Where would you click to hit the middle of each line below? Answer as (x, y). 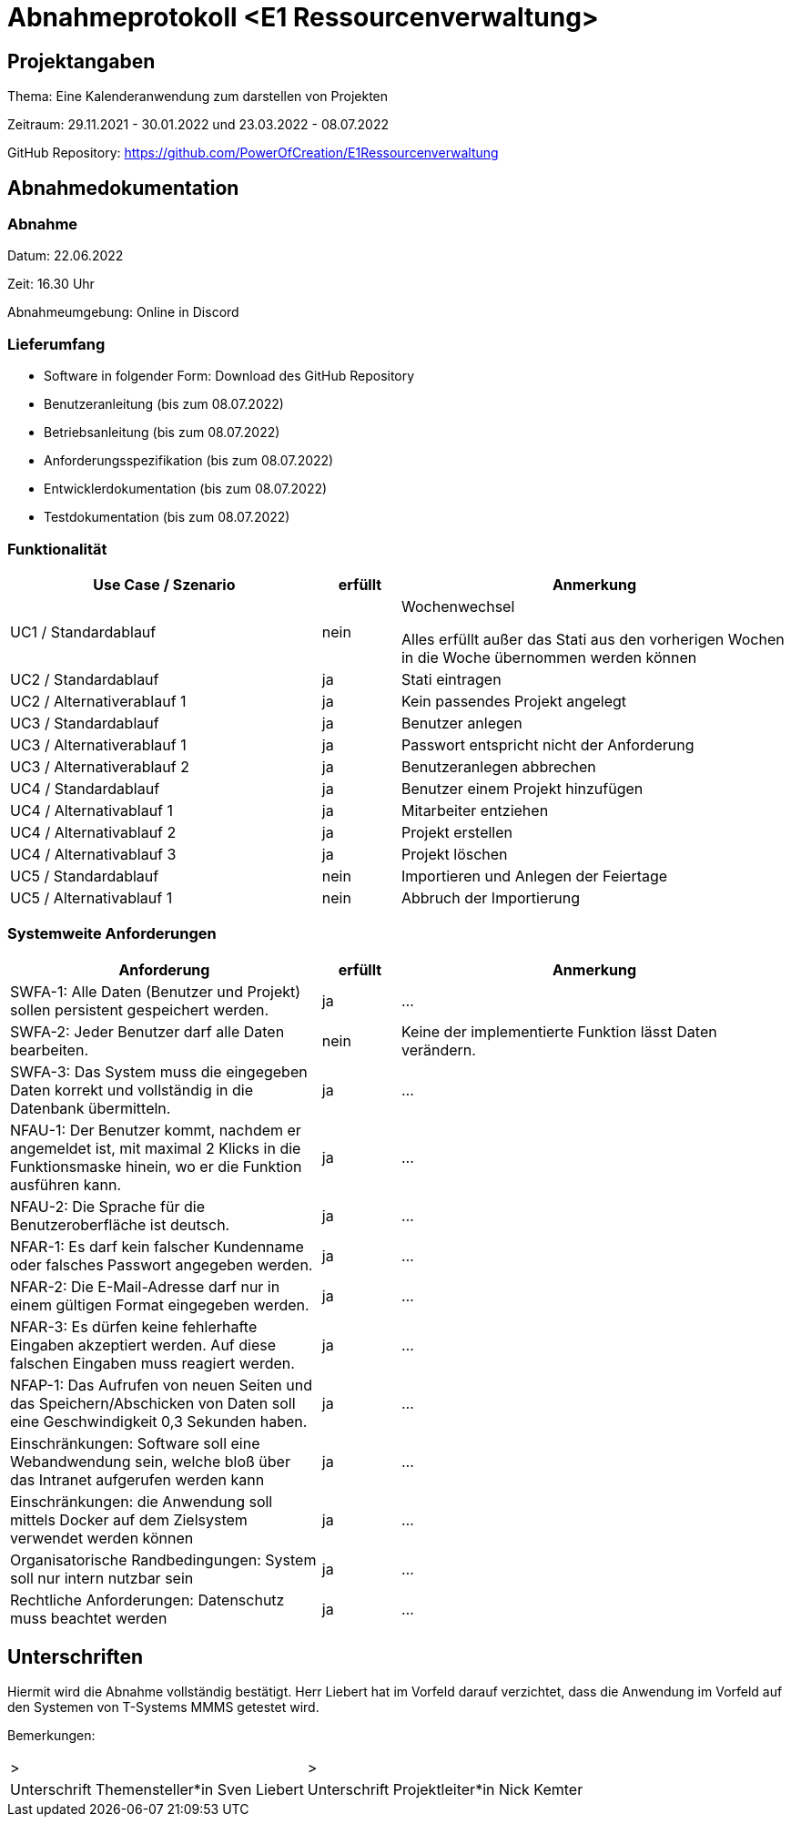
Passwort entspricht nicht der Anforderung (548, 744)
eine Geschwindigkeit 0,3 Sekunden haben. (159, 1421)
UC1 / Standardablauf (83, 632)
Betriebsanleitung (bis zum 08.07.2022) (162, 433)
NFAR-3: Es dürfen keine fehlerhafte (134, 1326)
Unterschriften (76, 1657)
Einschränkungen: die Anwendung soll (142, 1501)
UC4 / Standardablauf (85, 788)
